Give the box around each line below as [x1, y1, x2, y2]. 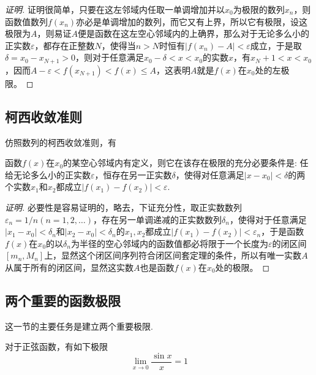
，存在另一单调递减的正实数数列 [92, 213, 222, 225]
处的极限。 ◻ [215, 260, 270, 273]
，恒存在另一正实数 [94, 168, 172, 181]
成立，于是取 [250, 39, 302, 51]
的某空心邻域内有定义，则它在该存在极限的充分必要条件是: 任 [63, 156, 309, 169]
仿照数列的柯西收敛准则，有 [5, 135, 116, 148]
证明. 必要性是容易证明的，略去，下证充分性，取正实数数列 [5, 201, 242, 213]
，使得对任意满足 [175, 168, 244, 181]
